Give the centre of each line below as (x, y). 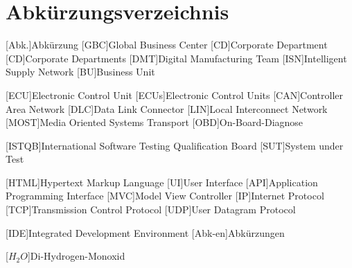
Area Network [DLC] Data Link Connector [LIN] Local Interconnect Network (167, 108)
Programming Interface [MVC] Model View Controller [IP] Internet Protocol (165, 196)
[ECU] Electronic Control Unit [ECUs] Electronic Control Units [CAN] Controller (174, 95)
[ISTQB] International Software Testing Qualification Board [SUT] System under (175, 145)
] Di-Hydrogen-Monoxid (76, 256)
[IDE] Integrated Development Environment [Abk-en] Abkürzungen (145, 232)
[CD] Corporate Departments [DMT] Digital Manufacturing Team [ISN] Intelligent (176, 58)
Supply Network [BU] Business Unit (80, 72)
